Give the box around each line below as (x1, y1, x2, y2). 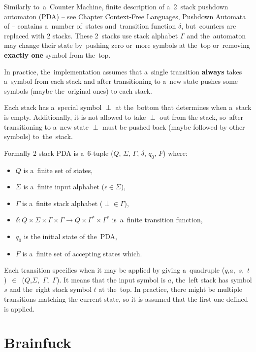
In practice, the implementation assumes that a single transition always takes (4, 66, 242, 76)
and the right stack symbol (9, 284, 92, 294)
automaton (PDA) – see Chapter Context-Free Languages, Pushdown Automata (4, 11, 246, 21)
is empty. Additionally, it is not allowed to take (4, 111, 146, 122)
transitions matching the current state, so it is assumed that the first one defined (4, 294, 248, 304)
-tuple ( (91, 147, 114, 158)
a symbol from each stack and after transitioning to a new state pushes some (4, 76, 238, 86)
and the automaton (187, 30, 246, 40)
